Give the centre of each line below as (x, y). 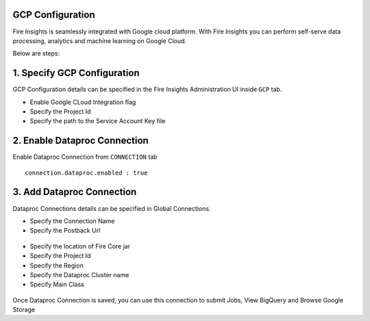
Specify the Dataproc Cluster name (79, 274)
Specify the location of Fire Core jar (80, 246)
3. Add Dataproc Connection (75, 192)
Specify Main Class (57, 285)
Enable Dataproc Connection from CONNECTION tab (85, 157)
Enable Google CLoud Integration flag (83, 102)
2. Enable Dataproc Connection (81, 141)
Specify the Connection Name (72, 221)
